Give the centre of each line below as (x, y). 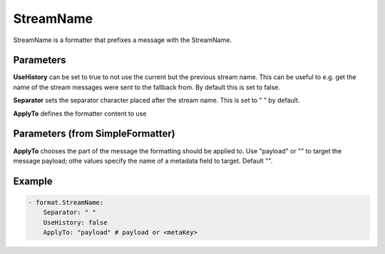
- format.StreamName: (66, 202)
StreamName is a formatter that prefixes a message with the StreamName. (122, 40)
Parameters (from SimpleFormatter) (94, 134)
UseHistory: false (75, 222)
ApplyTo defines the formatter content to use (80, 113)
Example (33, 181)
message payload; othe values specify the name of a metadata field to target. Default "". (143, 161)
